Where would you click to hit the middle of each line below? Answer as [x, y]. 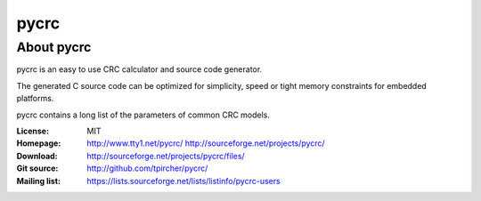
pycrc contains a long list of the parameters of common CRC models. [143, 115]
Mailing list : [39, 181]
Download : [37, 156]
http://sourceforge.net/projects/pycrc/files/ [166, 156]
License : [33, 131]
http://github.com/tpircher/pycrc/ [147, 168]
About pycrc [54, 47]
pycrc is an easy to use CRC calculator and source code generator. [139, 69]
